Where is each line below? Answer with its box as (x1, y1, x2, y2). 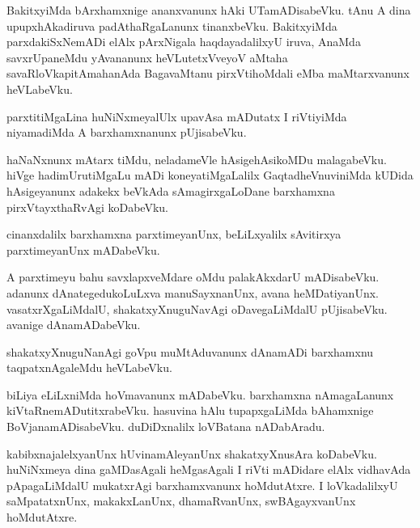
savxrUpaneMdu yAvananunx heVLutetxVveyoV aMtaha (6, 49, 288, 65)
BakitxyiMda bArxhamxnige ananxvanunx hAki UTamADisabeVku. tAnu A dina (6, 2, 411, 18)
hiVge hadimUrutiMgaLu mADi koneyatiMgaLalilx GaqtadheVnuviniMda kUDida (6, 167, 414, 184)
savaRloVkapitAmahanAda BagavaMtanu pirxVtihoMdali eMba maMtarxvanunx (6, 65, 410, 82)
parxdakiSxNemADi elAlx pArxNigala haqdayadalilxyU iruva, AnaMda (6, 33, 361, 50)
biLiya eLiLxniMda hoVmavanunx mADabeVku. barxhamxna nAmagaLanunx (6, 386, 394, 403)
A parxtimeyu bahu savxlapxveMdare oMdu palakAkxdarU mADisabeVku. (6, 268, 380, 285)
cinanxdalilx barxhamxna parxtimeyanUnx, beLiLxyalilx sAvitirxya (6, 226, 342, 243)
